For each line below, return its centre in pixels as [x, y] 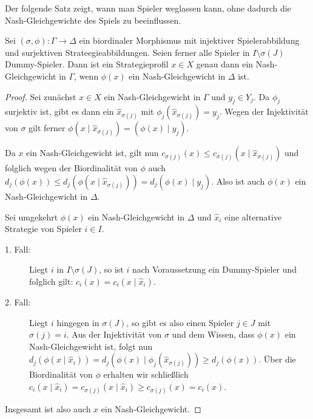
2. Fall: [18, 301]
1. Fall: [18, 249]
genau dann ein [225, 64]
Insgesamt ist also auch [48, 409]
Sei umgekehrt [32, 216]
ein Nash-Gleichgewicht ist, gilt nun [93, 153]
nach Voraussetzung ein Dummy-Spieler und [214, 269]
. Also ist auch [238, 181]
